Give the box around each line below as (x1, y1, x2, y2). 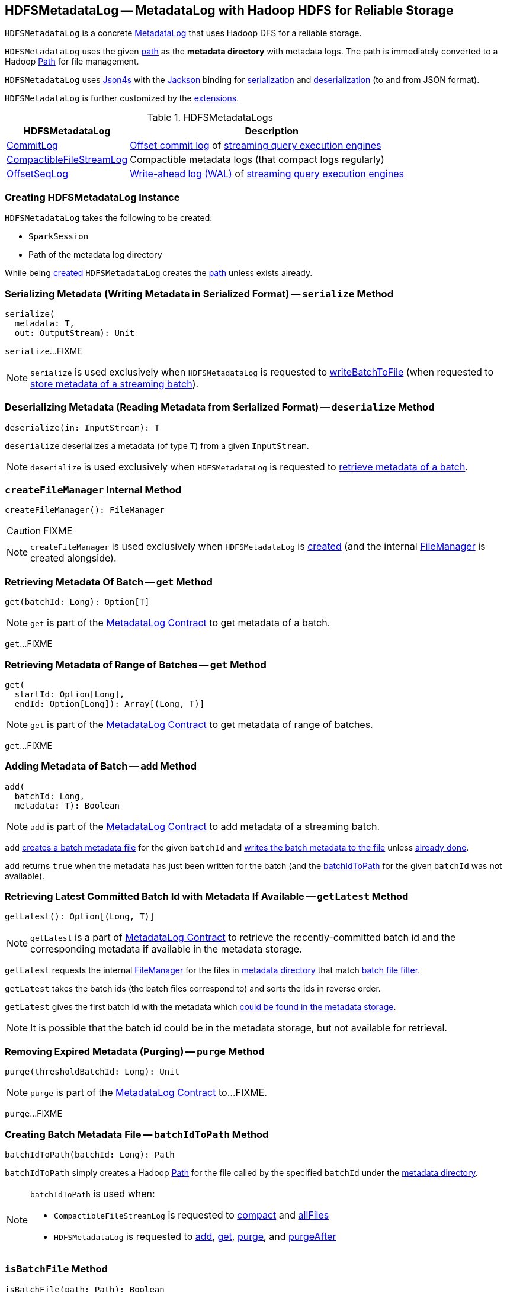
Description (245, 125, 299, 137)
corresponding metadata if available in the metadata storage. (30, 943, 302, 956)
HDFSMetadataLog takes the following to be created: (5, 213, 213, 223)
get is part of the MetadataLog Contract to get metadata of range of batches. (30, 718, 373, 730)
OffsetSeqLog (7, 168, 68, 180)
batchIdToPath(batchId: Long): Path (5, 1149, 175, 1159)
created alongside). (30, 552, 117, 565)
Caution (7, 525, 41, 537)
